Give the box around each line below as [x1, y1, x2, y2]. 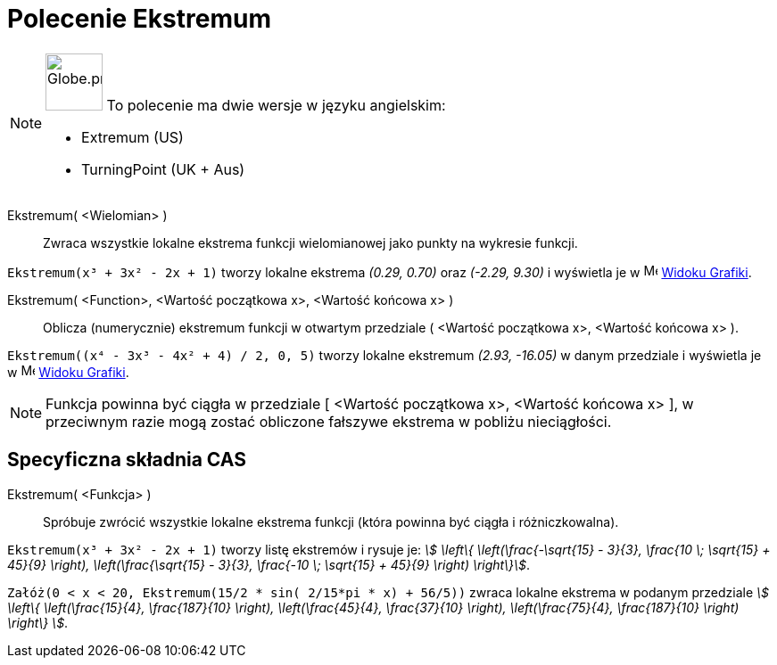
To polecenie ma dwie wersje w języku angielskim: [106, 95, 446, 114]
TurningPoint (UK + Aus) [81, 160, 245, 178]
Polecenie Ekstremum [7, 4, 271, 34]
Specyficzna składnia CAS [7, 448, 246, 472]
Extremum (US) [81, 127, 184, 146]
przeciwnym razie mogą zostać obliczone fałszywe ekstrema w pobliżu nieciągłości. [45, 412, 612, 431]
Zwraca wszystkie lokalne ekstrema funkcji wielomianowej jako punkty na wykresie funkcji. [43, 234, 578, 250]
